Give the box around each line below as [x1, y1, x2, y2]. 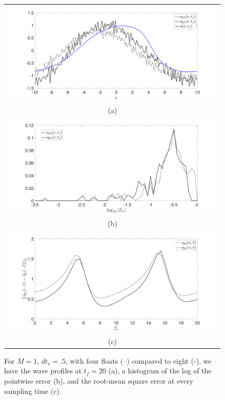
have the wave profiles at [4, 365, 82, 376]
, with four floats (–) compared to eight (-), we [65, 355, 212, 366]
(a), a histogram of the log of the [108, 365, 212, 376]
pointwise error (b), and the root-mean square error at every [4, 375, 193, 386]
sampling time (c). [4, 385, 62, 396]
